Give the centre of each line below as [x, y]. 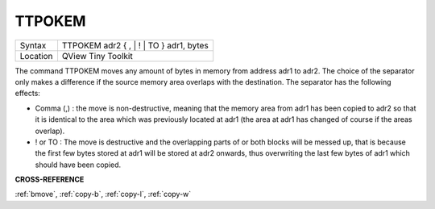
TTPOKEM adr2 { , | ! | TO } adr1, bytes [135, 45]
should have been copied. [78, 165]
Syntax [33, 45]
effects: [27, 94]
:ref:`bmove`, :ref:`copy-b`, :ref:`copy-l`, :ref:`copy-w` [103, 194]
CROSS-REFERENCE [50, 180]
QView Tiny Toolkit [97, 56]
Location [36, 56]
